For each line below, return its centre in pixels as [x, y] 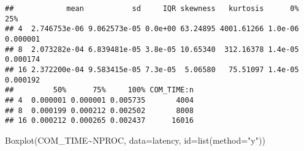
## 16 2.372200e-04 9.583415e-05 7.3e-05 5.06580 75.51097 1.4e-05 [152, 69]
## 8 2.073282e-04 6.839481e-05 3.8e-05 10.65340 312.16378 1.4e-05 [152, 49]
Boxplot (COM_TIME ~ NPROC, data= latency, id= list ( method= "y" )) [135, 140]
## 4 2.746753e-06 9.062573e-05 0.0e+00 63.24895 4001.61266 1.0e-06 [152, 29]
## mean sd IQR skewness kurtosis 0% [152, 9]
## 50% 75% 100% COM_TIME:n [99, 90]
